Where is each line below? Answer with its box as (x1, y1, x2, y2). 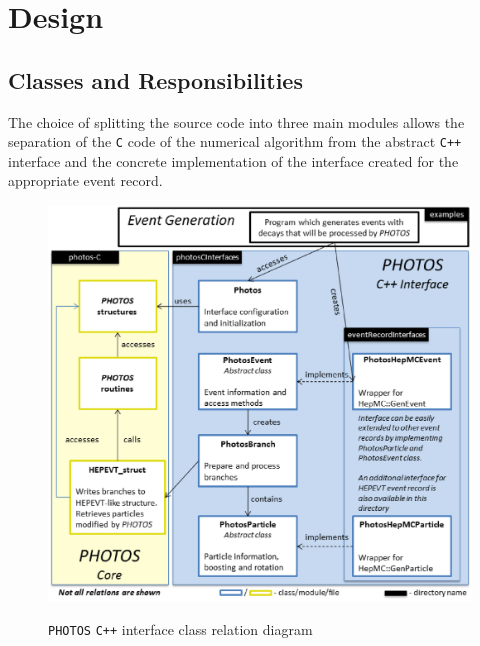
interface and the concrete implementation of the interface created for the (8, 150, 459, 171)
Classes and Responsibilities (8, 64, 303, 95)
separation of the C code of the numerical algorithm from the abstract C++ (8, 131, 462, 152)
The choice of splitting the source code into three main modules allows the (8, 111, 465, 132)
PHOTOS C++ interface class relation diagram (48, 618, 313, 639)
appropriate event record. (8, 170, 163, 191)
